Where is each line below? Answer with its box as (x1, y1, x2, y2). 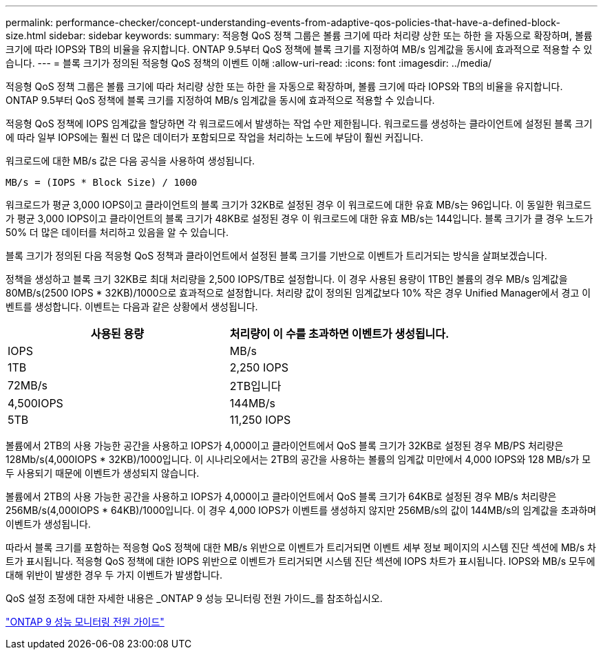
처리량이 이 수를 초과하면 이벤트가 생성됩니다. (229, 327, 449, 341)
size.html (6, 30, 47, 41)
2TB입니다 (229, 379, 282, 393)
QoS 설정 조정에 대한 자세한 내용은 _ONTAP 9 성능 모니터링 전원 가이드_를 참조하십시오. (6, 592, 383, 604)
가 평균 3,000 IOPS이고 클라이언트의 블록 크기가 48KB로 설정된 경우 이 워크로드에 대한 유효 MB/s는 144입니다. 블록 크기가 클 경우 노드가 (6, 213, 593, 224)
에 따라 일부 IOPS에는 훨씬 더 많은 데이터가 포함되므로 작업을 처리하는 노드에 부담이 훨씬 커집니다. (6, 131, 423, 143)
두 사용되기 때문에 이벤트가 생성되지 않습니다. (6, 467, 200, 479)
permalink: (6, 17, 54, 28)
